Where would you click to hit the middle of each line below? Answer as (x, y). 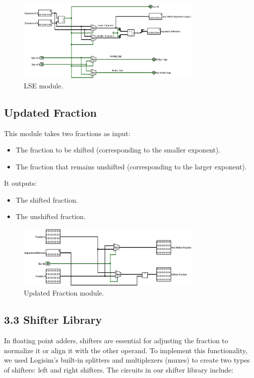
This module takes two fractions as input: (67, 133)
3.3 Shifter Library (53, 320)
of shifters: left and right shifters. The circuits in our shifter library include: (119, 369)
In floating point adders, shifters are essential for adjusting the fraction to (116, 340)
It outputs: (20, 183)
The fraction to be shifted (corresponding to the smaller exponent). (118, 150)
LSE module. (44, 85)
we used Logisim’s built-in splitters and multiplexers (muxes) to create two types (127, 360)
